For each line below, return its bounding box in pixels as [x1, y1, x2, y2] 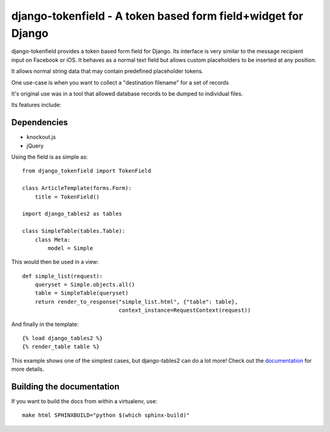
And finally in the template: [11, 320, 79, 328]
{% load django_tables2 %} [22, 335, 103, 342]
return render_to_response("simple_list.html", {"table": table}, [34, 298, 238, 305]
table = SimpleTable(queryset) [34, 290, 129, 297]
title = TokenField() [34, 193, 100, 200]
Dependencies [11, 117, 68, 128]
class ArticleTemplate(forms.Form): [22, 184, 132, 192]
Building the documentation [11, 382, 120, 392]
